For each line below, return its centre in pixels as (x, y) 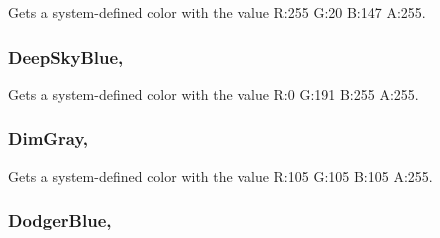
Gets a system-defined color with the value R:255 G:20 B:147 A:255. (217, 12)
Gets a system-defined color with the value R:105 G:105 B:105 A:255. (220, 175)
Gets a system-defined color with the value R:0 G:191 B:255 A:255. (213, 93)
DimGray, (48, 138)
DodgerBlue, (60, 220)
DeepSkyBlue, (66, 56)
